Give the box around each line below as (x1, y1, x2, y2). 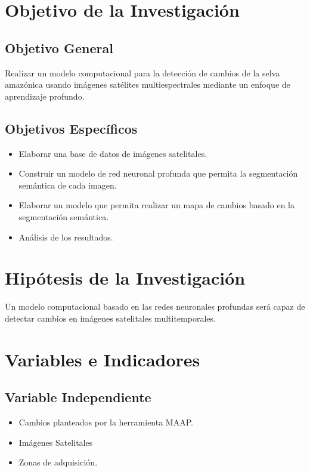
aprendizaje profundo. (5, 90, 85, 102)
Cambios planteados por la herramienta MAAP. (18, 416, 193, 428)
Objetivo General (5, 38, 113, 57)
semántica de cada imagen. (18, 178, 117, 191)
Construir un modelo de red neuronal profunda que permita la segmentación (18, 167, 298, 180)
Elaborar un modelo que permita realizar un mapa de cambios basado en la (18, 199, 294, 211)
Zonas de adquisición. (18, 456, 98, 468)
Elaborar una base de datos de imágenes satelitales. (18, 147, 207, 159)
